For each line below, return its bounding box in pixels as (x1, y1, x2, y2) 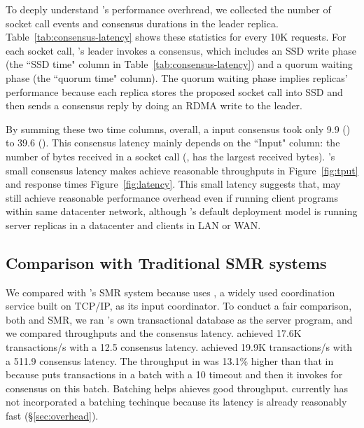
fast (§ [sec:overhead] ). (6, 408, 99, 423)
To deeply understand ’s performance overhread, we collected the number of (6, 2, 331, 16)
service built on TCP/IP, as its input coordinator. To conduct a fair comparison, (6, 298, 352, 313)
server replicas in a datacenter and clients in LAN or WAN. (6, 217, 261, 232)
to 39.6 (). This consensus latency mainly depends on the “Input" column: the (6, 135, 340, 150)
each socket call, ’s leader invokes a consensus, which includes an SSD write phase (6, 43, 356, 57)
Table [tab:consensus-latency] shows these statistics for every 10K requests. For (6, 29, 346, 44)
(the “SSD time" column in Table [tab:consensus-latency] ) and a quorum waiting (6, 57, 353, 71)
